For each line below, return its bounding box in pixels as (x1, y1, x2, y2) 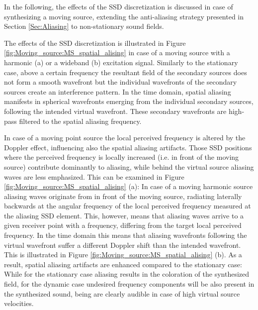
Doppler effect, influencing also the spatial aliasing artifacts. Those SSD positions (4, 142, 252, 152)
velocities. (4, 298, 34, 309)
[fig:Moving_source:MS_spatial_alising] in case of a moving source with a (4, 47, 230, 58)
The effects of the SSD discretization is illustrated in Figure (4, 37, 186, 48)
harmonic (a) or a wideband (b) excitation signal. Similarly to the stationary (4, 57, 238, 67)
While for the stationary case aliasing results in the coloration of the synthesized (4, 269, 250, 279)
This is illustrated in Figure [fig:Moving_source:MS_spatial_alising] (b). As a (4, 249, 242, 260)
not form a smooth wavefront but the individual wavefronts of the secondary (4, 77, 237, 87)
